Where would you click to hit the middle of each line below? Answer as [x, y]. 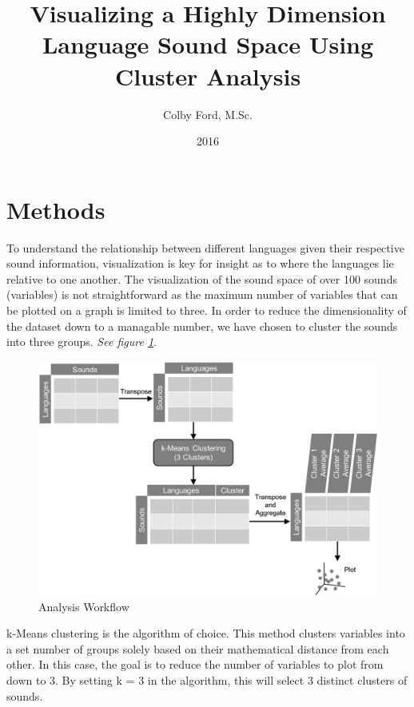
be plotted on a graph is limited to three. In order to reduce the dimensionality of [207, 310]
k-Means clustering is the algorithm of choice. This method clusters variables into [206, 633]
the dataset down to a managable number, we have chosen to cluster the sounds [202, 326]
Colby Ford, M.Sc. [208, 114]
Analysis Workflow [84, 606]
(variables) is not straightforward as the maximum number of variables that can [202, 294]
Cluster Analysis [208, 75]
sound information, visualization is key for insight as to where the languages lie [200, 263]
